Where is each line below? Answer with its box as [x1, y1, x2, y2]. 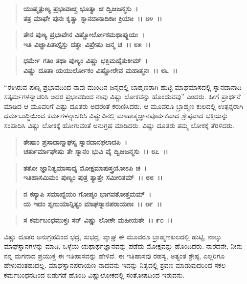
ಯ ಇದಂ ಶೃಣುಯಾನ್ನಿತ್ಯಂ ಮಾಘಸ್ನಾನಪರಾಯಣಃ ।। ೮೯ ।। [23, 198, 162, 208]
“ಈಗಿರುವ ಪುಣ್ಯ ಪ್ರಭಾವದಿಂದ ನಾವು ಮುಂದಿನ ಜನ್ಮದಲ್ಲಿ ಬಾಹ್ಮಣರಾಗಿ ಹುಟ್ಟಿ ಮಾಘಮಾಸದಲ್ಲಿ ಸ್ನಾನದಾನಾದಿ [4, 81, 242, 92]
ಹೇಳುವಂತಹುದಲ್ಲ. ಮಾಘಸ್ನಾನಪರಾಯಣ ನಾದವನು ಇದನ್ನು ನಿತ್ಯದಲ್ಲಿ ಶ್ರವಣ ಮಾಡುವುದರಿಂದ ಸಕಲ [4, 260, 226, 270]
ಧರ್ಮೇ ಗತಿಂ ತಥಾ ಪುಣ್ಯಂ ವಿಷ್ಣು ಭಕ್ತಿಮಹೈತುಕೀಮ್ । [23, 55, 148, 66]
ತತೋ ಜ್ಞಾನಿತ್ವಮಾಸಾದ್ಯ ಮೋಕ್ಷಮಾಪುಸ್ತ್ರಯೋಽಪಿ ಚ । [23, 162, 147, 173]
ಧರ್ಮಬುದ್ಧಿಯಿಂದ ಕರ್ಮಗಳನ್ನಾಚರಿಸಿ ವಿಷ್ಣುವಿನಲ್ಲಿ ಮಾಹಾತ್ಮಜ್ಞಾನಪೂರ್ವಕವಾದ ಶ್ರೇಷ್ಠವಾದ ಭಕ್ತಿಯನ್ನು [4, 110, 228, 121]
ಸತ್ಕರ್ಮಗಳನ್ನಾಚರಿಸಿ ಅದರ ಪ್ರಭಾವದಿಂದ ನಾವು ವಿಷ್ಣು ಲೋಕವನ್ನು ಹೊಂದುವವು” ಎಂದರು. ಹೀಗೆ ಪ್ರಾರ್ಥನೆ [4, 91, 241, 102]
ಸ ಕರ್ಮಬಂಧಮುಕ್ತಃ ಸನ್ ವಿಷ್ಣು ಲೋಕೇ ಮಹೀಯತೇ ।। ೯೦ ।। [23, 215, 173, 225]
